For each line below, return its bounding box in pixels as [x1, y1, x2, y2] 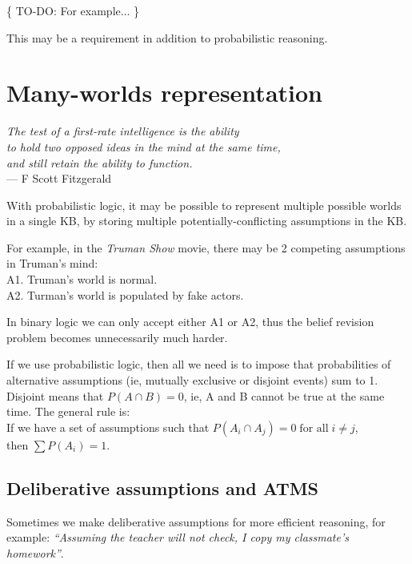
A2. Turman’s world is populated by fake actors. [6, 286, 244, 303]
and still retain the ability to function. [6, 154, 193, 171]
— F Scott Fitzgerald [6, 170, 112, 187]
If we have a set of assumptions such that [6, 418, 210, 435]
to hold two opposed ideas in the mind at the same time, [6, 138, 281, 155]
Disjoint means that [6, 387, 104, 404]
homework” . [6, 544, 64, 561]
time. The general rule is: [6, 403, 130, 420]
